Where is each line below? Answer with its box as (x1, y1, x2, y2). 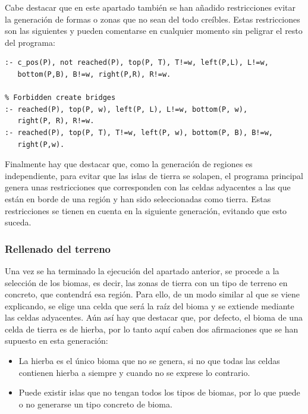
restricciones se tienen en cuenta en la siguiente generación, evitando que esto (5, 204, 287, 217)
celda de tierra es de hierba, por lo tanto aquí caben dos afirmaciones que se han (5, 322, 298, 335)
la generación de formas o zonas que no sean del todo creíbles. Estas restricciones (5, 12, 300, 25)
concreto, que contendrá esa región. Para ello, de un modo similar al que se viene (5, 288, 300, 300)
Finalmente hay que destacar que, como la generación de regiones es (5, 158, 253, 170)
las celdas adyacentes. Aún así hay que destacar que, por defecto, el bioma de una (5, 311, 303, 324)
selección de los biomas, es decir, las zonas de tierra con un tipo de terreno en (5, 276, 288, 288)
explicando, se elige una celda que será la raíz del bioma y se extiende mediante (5, 299, 294, 312)
